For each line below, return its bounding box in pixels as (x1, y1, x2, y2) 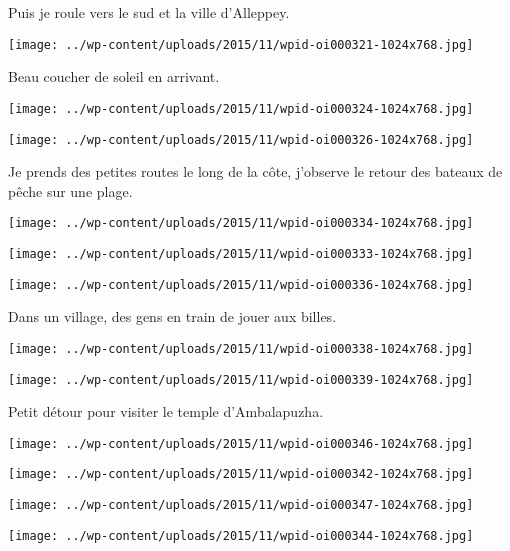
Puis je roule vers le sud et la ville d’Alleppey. (8, 2, 290, 22)
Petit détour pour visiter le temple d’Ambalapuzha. (8, 401, 324, 422)
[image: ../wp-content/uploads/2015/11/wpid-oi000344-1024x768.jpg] (8, 528, 474, 543)
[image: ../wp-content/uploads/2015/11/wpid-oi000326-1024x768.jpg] (8, 132, 474, 147)
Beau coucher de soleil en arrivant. (8, 66, 220, 87)
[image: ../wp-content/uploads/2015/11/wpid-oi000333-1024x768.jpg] (8, 247, 474, 261)
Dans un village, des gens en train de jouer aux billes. (8, 306, 337, 327)
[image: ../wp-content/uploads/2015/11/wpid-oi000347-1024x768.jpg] (8, 498, 474, 513)
